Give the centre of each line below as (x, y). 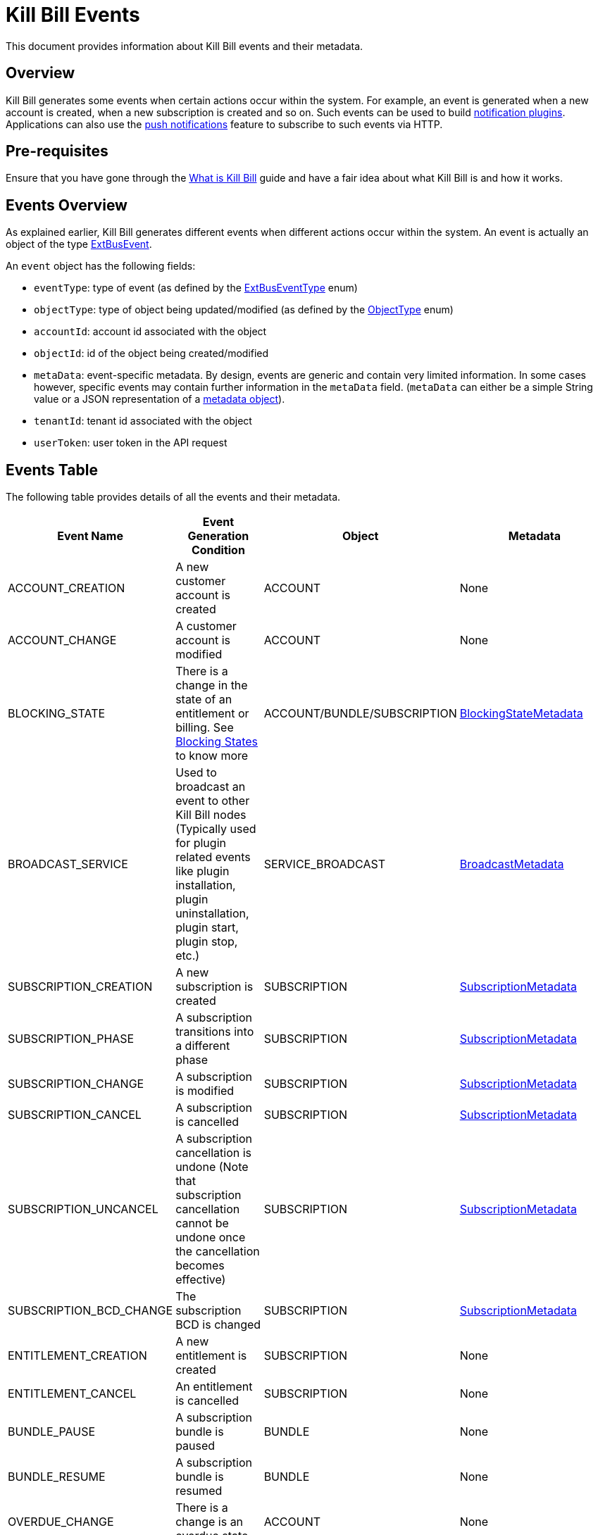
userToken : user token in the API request (131, 443)
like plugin (203, 871)
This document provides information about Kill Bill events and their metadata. (185, 46)
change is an (210, 1522)
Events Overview (67, 205)
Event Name (90, 536)
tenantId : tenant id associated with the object (143, 421)
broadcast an (211, 787)
